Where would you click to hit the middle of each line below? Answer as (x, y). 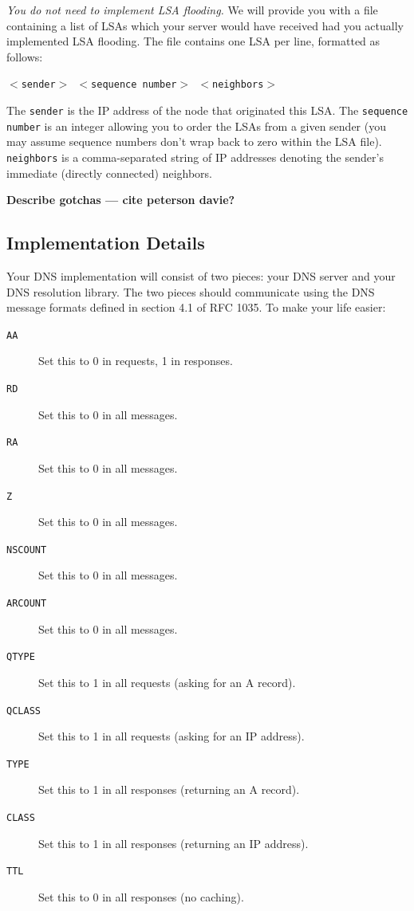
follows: (25, 56)
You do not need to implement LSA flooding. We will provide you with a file (192, 10)
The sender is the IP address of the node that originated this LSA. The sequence (207, 110)
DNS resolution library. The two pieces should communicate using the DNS (191, 291)
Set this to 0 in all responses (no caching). (141, 896)
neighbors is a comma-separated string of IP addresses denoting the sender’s (195, 157)
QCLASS (24, 711)
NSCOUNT (27, 550)
